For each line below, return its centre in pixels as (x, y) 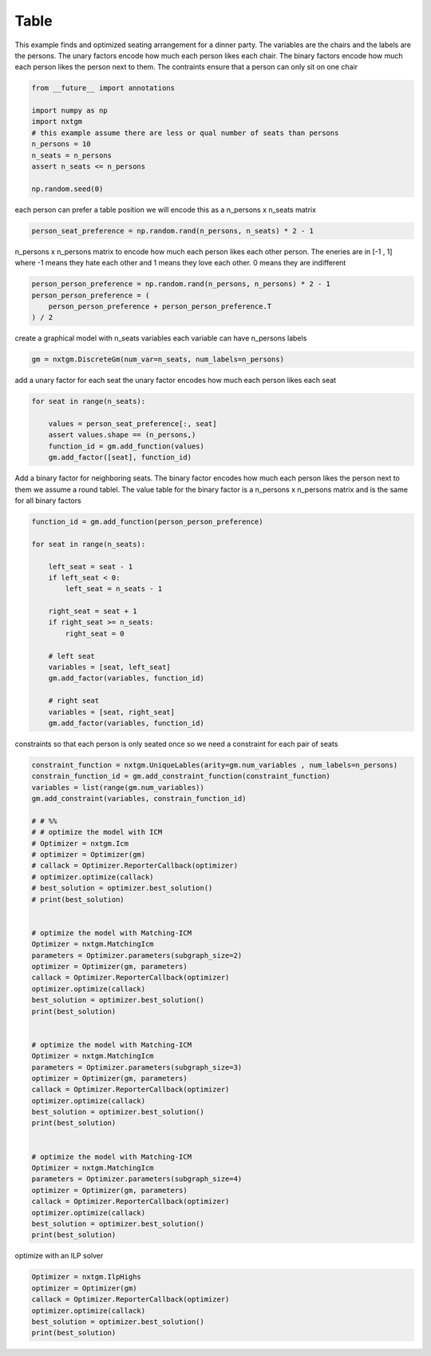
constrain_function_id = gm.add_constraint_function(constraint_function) (181, 776)
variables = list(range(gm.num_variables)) (118, 787)
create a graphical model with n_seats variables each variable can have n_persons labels (161, 338)
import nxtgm (57, 122)
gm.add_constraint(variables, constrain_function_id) (139, 799)
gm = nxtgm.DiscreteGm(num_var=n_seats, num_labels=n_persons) (158, 359)
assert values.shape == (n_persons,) (122, 435)
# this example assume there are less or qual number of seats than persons (185, 133)
